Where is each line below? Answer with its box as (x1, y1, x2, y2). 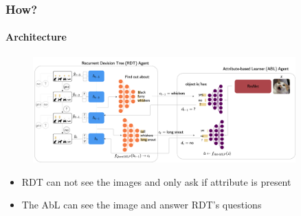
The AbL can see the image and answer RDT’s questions (21, 197, 262, 212)
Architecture (5, 30, 67, 44)
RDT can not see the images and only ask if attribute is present (21, 174, 291, 188)
